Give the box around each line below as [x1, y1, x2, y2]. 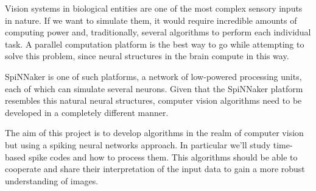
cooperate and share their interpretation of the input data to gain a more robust [5, 162, 305, 175]
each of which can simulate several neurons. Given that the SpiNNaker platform [5, 82, 303, 95]
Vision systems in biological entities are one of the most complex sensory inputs [5, 2, 303, 14]
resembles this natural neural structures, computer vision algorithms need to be [5, 94, 302, 107]
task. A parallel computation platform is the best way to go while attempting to [5, 37, 304, 50]
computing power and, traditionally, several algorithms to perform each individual [5, 26, 311, 38]
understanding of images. [5, 174, 99, 187]
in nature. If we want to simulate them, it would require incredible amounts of [5, 13, 297, 26]
